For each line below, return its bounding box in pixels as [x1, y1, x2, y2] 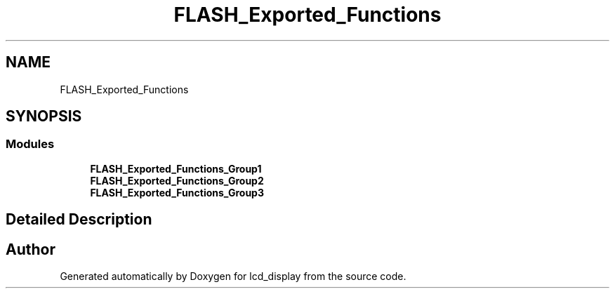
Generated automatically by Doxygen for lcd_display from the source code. [60, 270, 406, 283]
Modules [6, 137, 55, 152]
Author [6, 240, 55, 258]
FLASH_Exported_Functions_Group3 [90, 186, 264, 199]
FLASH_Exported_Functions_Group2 [90, 174, 264, 187]
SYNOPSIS [6, 107, 82, 126]
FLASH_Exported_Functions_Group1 [90, 162, 262, 175]
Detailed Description [6, 211, 152, 229]
